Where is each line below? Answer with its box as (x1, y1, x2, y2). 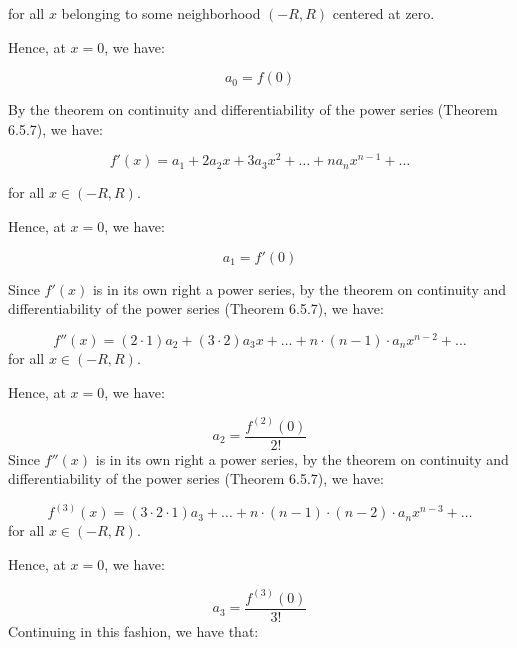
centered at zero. (332, 3, 435, 23)
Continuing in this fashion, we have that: (8, 620, 259, 641)
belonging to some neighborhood (61, 3, 261, 23)
